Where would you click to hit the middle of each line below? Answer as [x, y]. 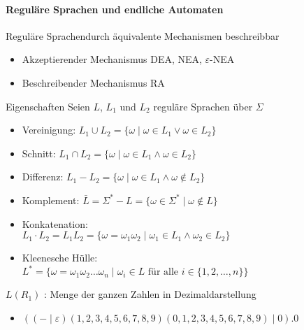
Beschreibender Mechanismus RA [93, 82]
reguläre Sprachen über [203, 106]
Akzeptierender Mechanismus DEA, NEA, [112, 59]
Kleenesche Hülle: [60, 258]
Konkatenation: [55, 223]
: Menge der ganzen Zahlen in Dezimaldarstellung [150, 294]
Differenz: [43, 177]
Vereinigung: [49, 130]
